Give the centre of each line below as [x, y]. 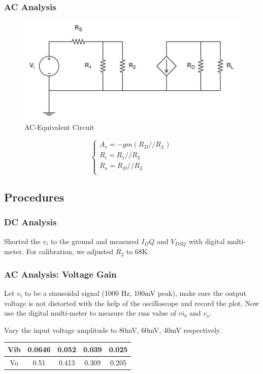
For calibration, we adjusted [70, 251]
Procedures [34, 197]
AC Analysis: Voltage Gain [60, 274]
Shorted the [22, 241]
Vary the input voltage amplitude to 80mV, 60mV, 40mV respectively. [113, 330]
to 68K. [138, 251]
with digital [207, 241]
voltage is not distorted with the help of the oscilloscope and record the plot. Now [132, 303]
